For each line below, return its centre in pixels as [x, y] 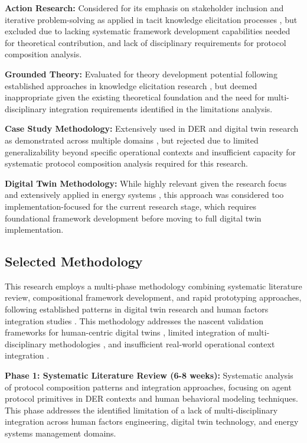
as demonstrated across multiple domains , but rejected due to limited [132, 140]
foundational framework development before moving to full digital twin [133, 218]
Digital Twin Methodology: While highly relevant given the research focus [146, 183]
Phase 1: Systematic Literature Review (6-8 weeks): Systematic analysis [149, 375]
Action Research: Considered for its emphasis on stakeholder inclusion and [144, 8]
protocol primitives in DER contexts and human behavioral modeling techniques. [151, 398]
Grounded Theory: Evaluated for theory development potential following [141, 74]
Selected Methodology [74, 261]
